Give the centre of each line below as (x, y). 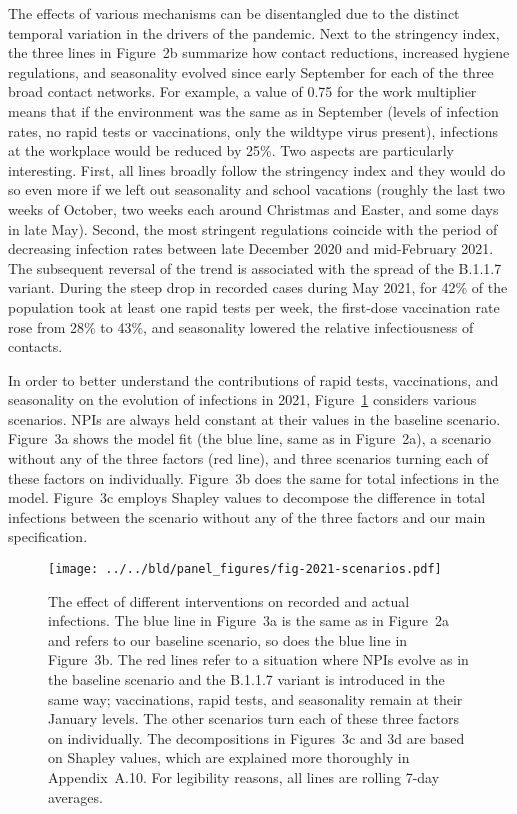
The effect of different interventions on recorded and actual (229, 600)
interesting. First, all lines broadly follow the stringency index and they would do (257, 169)
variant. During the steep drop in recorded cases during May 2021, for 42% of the (258, 287)
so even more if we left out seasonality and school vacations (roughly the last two (257, 189)
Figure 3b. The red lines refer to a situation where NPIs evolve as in (258, 659)
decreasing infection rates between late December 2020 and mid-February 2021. (251, 248)
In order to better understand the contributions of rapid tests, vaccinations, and (253, 379)
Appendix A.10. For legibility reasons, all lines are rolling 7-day (244, 777)
